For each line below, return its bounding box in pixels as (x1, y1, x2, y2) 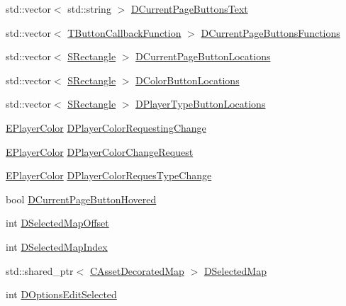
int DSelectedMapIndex (6, 239, 108, 254)
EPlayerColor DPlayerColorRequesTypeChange (6, 168, 212, 183)
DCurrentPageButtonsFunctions (201, 25, 340, 40)
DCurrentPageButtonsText (130, 1, 248, 16)
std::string (67, 1, 111, 16)
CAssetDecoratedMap (89, 263, 184, 278)
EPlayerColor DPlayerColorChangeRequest (6, 144, 194, 159)
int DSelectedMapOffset (6, 215, 109, 230)
